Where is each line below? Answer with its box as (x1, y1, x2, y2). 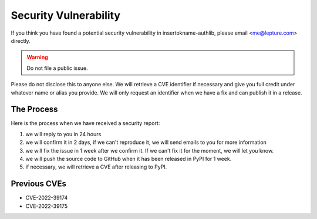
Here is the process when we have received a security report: (11, 120, 160, 127)
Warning (26, 53, 48, 61)
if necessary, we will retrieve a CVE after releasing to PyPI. (25, 163, 167, 170)
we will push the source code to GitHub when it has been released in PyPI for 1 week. (25, 155, 232, 162)
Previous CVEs (11, 179, 67, 189)
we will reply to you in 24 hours (25, 130, 102, 137)
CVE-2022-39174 (25, 194, 68, 201)
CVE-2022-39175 (25, 203, 68, 210)
